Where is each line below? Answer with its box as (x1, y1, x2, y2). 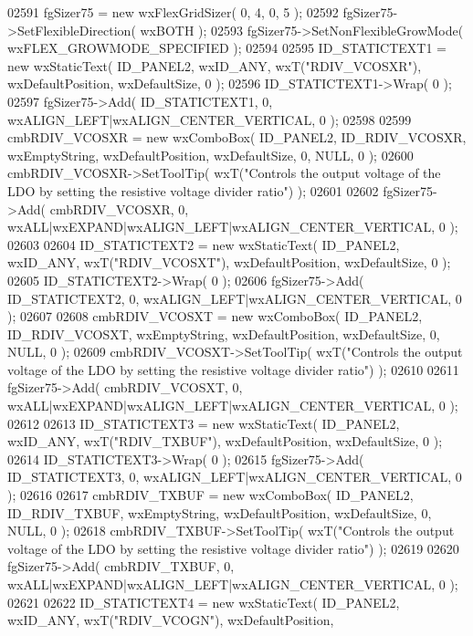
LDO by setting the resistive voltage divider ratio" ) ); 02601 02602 (7, 181, 379, 200)
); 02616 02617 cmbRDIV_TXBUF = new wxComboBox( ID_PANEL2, (7, 485, 414, 505)
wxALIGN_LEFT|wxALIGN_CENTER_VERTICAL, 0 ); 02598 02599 (7, 109, 412, 129)
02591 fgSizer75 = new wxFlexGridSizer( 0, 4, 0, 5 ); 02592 (7, 3, 339, 21)
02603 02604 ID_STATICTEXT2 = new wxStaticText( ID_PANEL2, (7, 235, 400, 254)
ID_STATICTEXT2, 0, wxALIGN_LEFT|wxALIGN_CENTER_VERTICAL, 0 (7, 288, 462, 308)
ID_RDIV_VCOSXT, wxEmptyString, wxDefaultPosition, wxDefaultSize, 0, (7, 324, 440, 343)
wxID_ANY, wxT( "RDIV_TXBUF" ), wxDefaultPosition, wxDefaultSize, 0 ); (7, 432, 443, 451)
